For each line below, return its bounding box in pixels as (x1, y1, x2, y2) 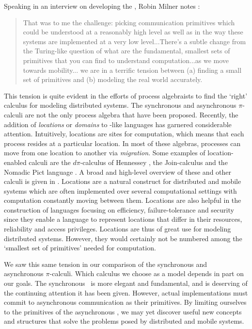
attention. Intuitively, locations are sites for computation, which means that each (4, 129, 244, 139)
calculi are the (29, 157, 71, 167)
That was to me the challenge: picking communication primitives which (23, 17, 235, 27)
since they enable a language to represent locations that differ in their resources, (4, 214, 242, 224)
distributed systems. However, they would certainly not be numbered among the (4, 233, 242, 243)
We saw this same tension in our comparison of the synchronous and (4, 259, 207, 269)
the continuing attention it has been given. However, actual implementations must (4, 287, 248, 297)
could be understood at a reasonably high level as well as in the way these (23, 27, 243, 37)
